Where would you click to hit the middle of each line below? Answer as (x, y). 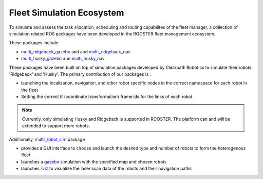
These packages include (34, 43)
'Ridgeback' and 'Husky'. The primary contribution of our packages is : (80, 74)
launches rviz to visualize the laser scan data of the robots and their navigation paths (106, 169)
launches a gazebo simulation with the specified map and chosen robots (94, 162)
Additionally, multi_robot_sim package (47, 139)
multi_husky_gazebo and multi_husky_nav (63, 59)
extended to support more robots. (56, 126)
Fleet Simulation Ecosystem (66, 13)
